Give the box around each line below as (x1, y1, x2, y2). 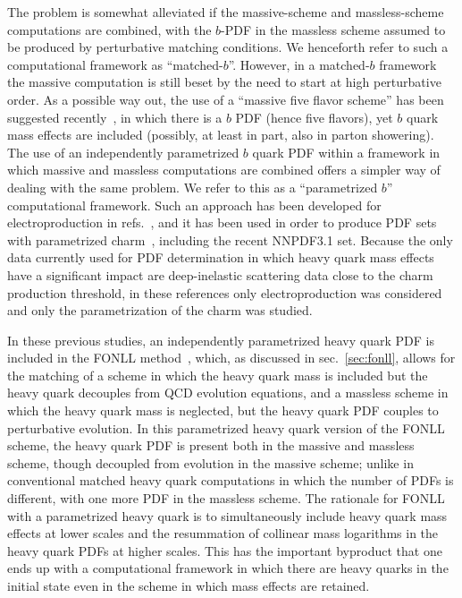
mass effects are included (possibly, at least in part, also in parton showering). (7, 125, 434, 144)
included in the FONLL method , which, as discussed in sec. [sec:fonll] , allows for (7, 348, 456, 367)
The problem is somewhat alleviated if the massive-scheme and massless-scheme (7, 3, 444, 21)
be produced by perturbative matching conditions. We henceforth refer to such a (7, 38, 449, 56)
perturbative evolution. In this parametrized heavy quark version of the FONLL (7, 418, 445, 437)
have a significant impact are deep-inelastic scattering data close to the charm (7, 265, 433, 284)
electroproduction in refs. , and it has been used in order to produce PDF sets (7, 213, 437, 232)
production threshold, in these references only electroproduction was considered (7, 283, 442, 302)
